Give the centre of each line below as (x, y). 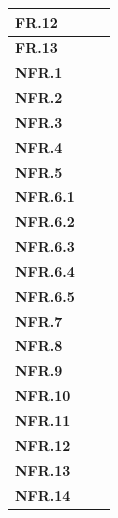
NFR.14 (43, 494)
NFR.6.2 (45, 221)
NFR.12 (43, 444)
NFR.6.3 (45, 246)
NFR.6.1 (45, 196)
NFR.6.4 (45, 270)
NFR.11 (43, 420)
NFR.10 (43, 395)
